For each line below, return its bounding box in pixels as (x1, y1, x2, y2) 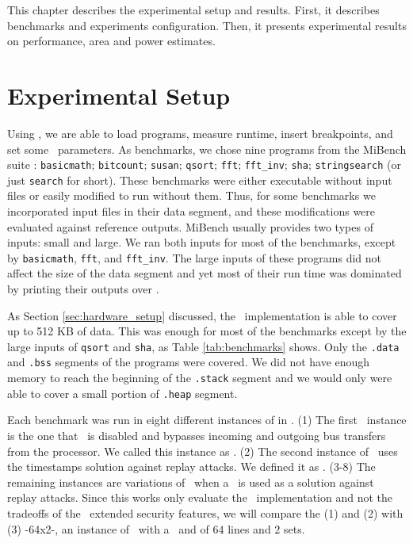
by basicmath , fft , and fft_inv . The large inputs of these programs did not (7, 249, 382, 266)
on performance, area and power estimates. (7, 33, 216, 49)
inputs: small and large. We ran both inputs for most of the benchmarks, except (7, 234, 396, 250)
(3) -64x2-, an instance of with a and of (7, 520, 209, 537)
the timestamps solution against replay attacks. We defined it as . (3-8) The (7, 458, 376, 475)
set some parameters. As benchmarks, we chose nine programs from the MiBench (7, 140, 407, 157)
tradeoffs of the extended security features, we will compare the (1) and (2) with (7, 505, 403, 521)
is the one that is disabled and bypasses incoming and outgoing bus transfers (7, 427, 386, 444)
